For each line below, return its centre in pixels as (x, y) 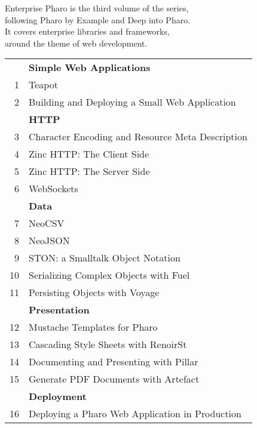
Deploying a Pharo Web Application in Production (135, 414)
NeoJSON (49, 241)
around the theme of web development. (76, 43)
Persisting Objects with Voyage (94, 292)
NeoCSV (47, 223)
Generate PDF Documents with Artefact (114, 379)
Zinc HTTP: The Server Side (89, 171)
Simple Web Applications (90, 67)
